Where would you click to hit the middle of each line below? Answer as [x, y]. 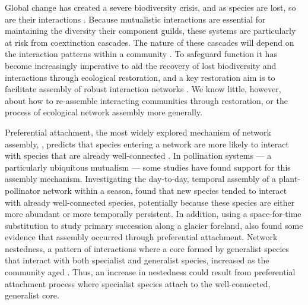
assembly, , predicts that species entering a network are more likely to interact [147, 144]
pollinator [23, 190]
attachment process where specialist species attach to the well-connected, [138, 283]
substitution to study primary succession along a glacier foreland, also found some [154, 225]
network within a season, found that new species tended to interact [165, 190]
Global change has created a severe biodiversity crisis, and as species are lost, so [150, 7]
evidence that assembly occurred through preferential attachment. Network [141, 237]
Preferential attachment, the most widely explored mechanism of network [138, 132]
